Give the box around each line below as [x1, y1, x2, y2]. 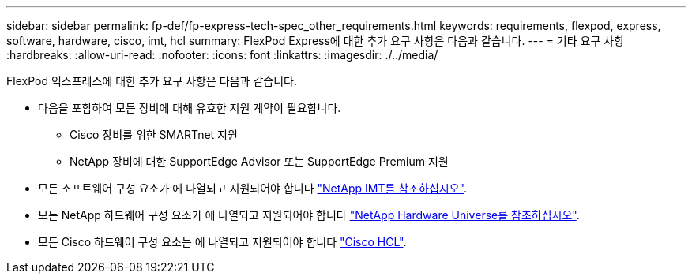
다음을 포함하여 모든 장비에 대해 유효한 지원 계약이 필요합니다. [38, 101, 341, 114]
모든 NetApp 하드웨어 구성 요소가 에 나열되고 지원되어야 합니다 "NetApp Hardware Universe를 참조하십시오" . [38, 208, 580, 222]
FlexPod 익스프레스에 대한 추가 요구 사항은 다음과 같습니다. [6, 74, 297, 88]
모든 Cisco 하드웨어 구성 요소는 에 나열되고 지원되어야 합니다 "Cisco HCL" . [38, 235, 407, 248]
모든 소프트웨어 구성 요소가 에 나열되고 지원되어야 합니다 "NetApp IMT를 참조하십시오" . [38, 181, 468, 195]
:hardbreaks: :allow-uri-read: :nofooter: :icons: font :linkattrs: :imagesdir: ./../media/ [6, 48, 438, 62]
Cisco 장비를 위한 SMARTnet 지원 [70, 128, 238, 141]
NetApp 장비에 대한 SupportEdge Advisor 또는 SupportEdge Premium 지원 [70, 155, 449, 168]
